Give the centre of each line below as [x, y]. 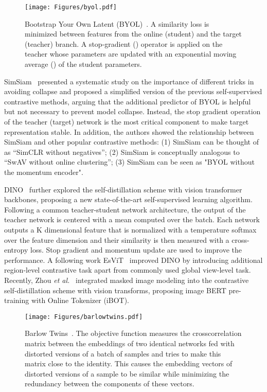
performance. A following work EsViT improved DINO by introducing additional [133, 260]
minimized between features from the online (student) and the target [133, 34]
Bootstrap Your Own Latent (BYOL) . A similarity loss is [117, 23]
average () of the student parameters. [83, 64]
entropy [16, 250]
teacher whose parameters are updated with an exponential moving [131, 54]
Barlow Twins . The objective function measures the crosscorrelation [133, 333]
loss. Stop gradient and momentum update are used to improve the [136, 250]
